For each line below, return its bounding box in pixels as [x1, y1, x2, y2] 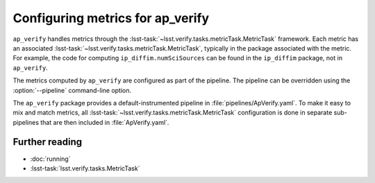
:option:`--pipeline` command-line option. [12, 86, 132, 94]
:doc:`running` [30, 155, 71, 163]
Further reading [12, 136, 83, 148]
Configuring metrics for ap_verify [12, 10, 210, 26]
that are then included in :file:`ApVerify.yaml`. [40, 118, 169, 126]
